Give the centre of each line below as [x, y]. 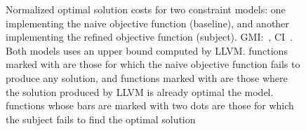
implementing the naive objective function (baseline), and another [147, 23]
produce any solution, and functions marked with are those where [147, 77]
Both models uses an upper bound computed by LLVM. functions [147, 50]
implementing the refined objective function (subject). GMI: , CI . [149, 37]
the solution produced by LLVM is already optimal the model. [140, 91]
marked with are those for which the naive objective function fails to [153, 64]
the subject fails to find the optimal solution [101, 119]
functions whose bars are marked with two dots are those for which [150, 105]
